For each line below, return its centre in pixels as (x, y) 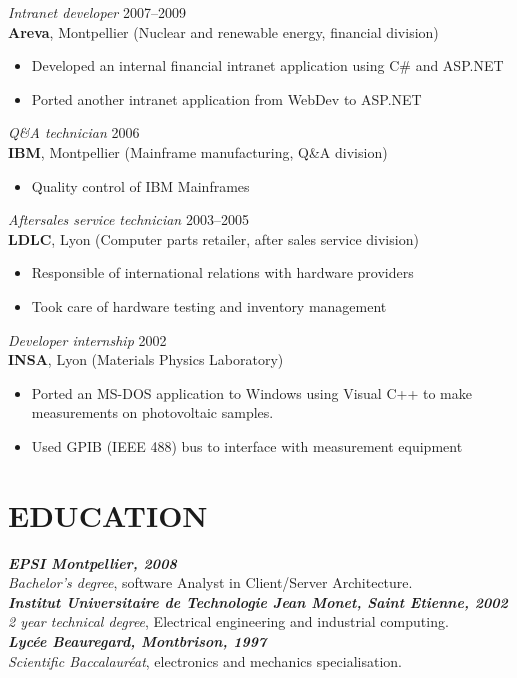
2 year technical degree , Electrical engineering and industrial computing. (228, 621)
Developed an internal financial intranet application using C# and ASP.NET (267, 65)
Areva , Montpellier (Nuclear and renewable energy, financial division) (223, 31)
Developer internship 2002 (87, 339)
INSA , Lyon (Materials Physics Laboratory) (146, 359)
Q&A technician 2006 (74, 132)
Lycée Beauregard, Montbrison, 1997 (137, 641)
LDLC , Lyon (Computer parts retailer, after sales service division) (213, 238)
